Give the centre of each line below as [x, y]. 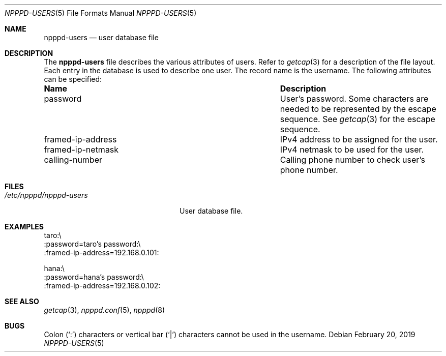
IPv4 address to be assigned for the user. [359, 139]
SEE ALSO [22, 301]
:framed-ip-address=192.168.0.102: [102, 286]
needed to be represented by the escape [358, 109]
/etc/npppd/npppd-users [46, 195]
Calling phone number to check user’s [352, 160]
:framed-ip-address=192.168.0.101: [101, 253]
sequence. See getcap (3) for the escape [358, 119]
